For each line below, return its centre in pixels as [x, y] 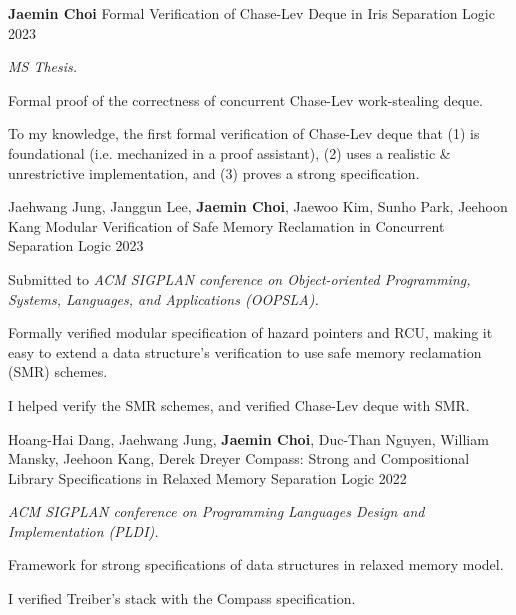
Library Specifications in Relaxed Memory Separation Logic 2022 [207, 477]
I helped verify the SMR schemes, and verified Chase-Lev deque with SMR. [239, 404]
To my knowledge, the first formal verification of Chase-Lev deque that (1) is [244, 133]
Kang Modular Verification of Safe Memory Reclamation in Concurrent [226, 225]
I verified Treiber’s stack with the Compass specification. [182, 598]
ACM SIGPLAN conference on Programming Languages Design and [216, 511]
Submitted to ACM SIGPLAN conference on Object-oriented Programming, [239, 278]
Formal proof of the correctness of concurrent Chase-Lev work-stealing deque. [246, 99]
